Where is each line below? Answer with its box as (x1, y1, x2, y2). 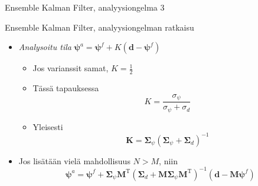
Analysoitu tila (18, 41, 71, 53)
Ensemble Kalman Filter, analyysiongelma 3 (5, 1, 165, 13)
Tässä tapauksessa (32, 82, 99, 94)
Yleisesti (32, 120, 63, 132)
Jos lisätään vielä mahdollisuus (18, 154, 130, 167)
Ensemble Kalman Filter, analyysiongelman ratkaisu (5, 21, 194, 33)
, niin (159, 154, 178, 167)
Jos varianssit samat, (32, 62, 109, 74)
